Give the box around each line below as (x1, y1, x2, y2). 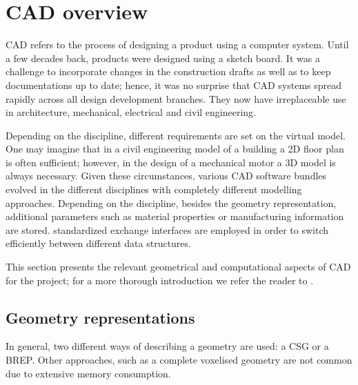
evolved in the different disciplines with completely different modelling (6, 182, 302, 197)
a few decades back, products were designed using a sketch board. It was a (6, 50, 320, 65)
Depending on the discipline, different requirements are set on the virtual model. (6, 128, 346, 142)
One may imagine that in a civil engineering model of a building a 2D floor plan (6, 141, 344, 156)
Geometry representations (6, 306, 195, 328)
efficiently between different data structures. (6, 236, 191, 250)
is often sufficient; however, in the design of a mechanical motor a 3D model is (6, 155, 336, 169)
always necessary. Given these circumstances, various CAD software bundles (6, 168, 327, 183)
